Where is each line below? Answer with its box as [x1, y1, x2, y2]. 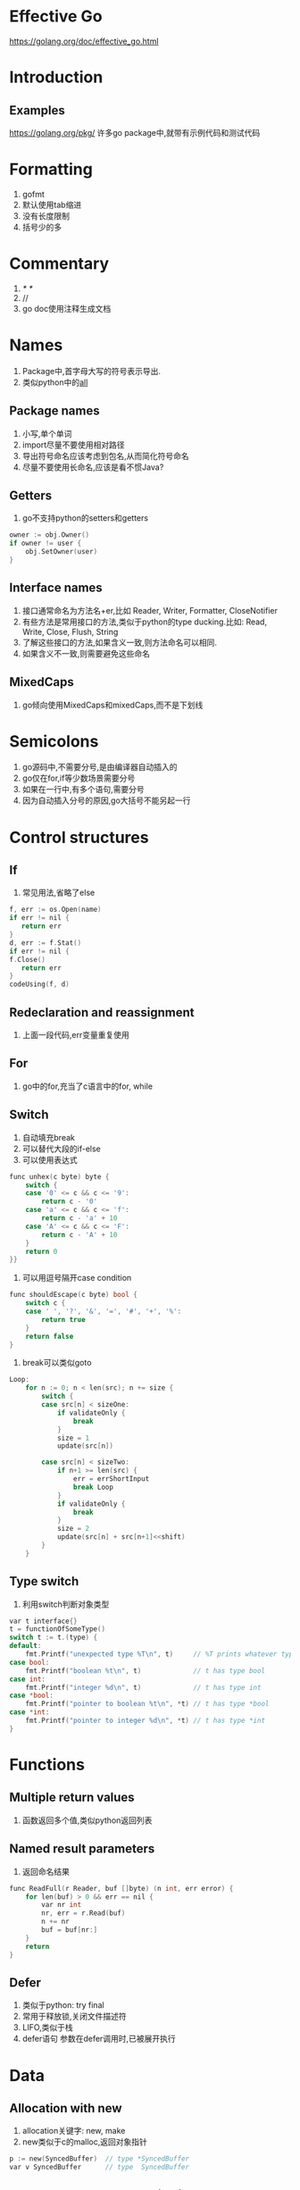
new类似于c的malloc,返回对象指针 [21, 2136, 147, 2147]
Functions [9, 1755, 85, 1775]
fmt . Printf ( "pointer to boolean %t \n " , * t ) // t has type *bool [25, 1700, 270, 1709]
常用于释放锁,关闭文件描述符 [21, 2011, 127, 2022]
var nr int [41, 1901, 82, 1910]
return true [41, 1315, 87, 1324]
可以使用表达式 [21, 1154, 78, 1165]
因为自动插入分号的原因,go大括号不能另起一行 [21, 795, 191, 806]
